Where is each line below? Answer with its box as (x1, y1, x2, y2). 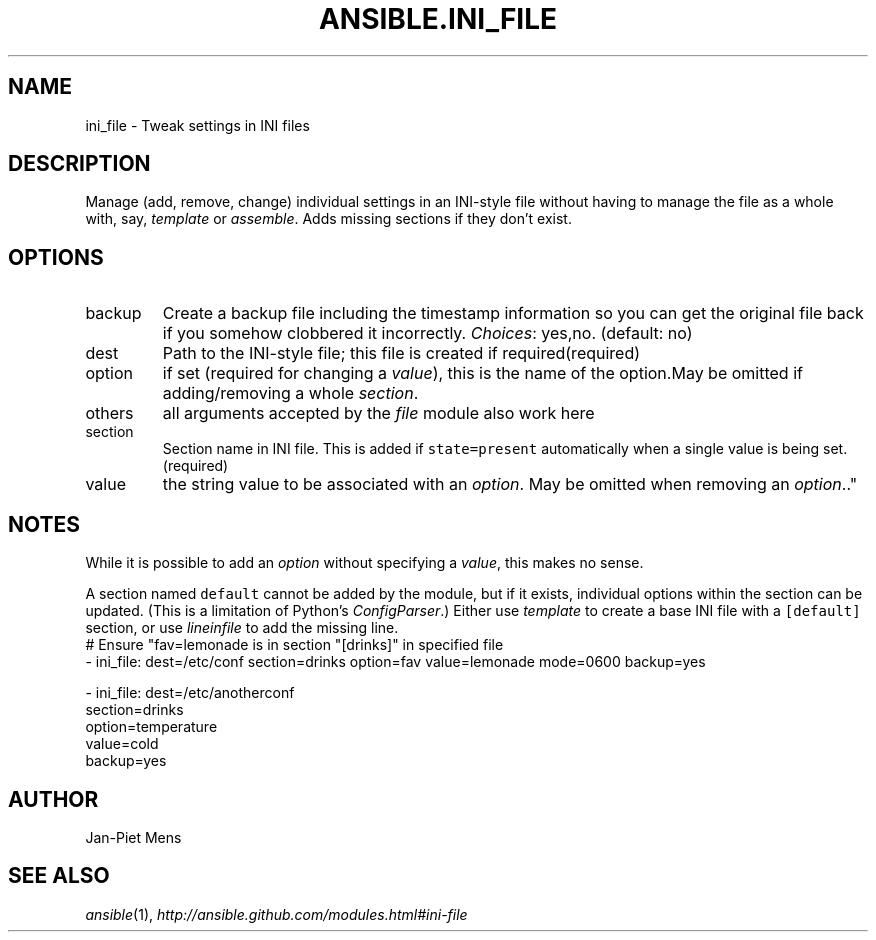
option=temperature (85, 718, 218, 736)
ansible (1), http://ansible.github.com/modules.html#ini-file (85, 905, 468, 923)
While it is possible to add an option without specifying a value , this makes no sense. (85, 554, 644, 572)
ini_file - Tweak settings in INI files (85, 116, 310, 134)
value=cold (85, 735, 159, 753)
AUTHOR (8, 786, 99, 812)
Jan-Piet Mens (85, 828, 182, 846)
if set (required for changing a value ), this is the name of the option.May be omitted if (162, 363, 803, 384)
